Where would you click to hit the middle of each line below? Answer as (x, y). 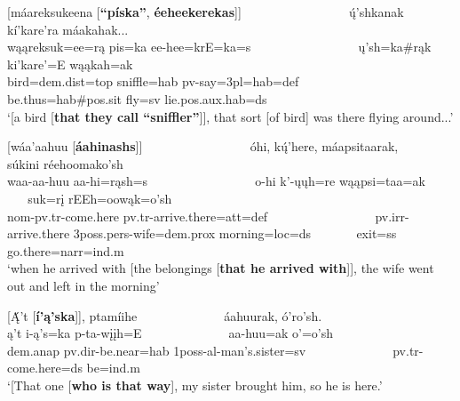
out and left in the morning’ (83, 285)
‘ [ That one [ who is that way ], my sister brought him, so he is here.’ (195, 385)
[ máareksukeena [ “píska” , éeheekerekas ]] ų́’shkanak (206, 12)
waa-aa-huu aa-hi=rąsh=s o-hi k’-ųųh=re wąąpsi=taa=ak (216, 181)
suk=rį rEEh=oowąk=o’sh (100, 198)
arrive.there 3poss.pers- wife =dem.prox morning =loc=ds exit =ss (202, 233)
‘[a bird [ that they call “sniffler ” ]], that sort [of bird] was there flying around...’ (230, 116)
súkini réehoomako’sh (65, 163)
